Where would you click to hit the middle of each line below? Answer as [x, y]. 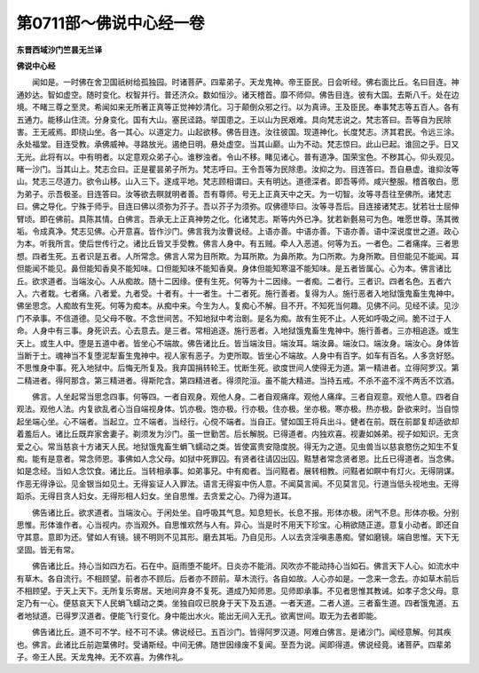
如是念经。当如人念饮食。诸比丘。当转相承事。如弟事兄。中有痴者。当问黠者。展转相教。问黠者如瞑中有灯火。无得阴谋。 [238, 471]
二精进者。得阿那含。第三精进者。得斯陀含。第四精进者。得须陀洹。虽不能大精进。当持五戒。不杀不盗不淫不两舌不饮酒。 [238, 380]
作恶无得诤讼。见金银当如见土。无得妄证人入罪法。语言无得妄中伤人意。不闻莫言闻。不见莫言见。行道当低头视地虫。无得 [238, 483]
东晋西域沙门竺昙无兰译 [59, 50]
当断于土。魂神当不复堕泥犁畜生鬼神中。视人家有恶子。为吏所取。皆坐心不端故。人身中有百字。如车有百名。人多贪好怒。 [238, 355]
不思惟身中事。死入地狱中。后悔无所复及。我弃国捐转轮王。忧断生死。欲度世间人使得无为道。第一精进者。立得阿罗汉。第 [238, 368]
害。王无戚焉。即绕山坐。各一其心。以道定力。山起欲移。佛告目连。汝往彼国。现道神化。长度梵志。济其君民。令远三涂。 [238, 131]
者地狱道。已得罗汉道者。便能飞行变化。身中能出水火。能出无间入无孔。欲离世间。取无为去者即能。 [199, 615]
